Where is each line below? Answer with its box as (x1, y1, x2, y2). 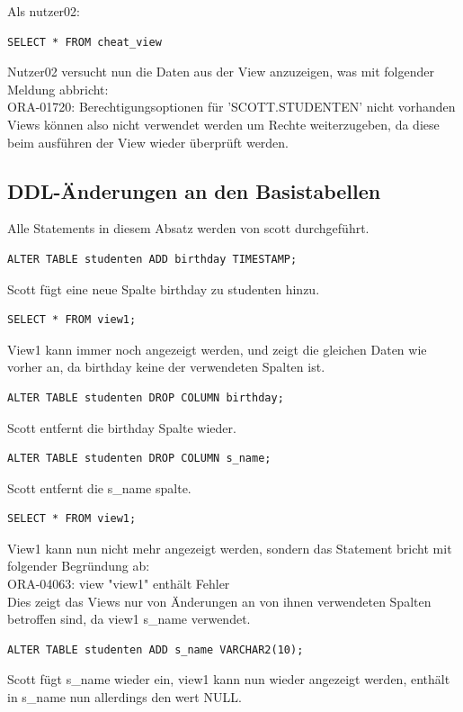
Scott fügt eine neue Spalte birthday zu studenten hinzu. (7, 279, 320, 298)
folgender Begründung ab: (7, 556, 150, 575)
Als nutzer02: (7, 2, 81, 20)
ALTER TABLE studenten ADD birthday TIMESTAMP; (7, 252, 298, 266)
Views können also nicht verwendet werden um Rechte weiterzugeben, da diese (7, 114, 440, 133)
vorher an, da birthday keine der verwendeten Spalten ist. (7, 357, 325, 376)
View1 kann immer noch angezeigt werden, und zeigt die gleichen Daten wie (7, 339, 427, 358)
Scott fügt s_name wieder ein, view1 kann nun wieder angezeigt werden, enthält (7, 670, 450, 689)
